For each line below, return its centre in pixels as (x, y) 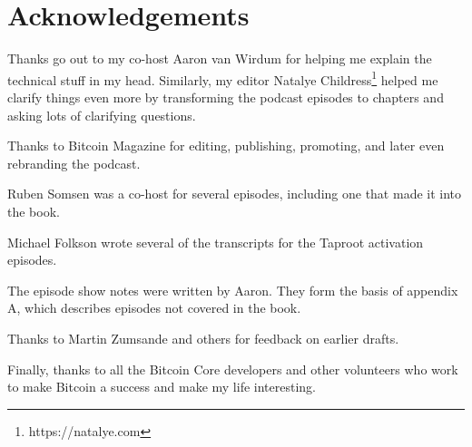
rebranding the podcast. (74, 163)
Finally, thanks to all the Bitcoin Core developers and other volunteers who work (233, 369)
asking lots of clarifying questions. (102, 115)
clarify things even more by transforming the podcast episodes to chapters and (226, 97)
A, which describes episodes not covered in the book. (154, 308)
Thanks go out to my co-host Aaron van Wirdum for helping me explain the (220, 58)
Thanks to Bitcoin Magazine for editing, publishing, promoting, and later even (226, 146)
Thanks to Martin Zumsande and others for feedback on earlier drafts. (203, 338)
